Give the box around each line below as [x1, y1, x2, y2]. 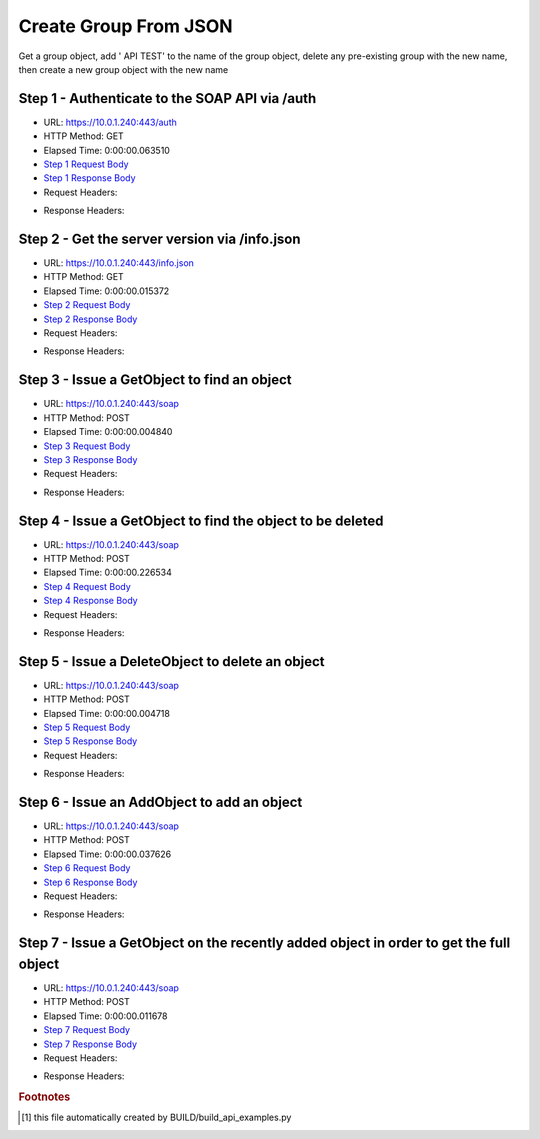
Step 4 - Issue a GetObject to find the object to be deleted [18, 512, 384, 529]
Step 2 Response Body [43, 313, 138, 325]
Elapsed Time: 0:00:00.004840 [43, 426, 173, 438]
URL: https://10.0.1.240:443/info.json [43, 257, 195, 269]
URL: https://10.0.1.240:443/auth [43, 116, 177, 128]
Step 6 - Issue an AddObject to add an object [18, 794, 303, 810]
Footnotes [18, 1090, 71, 1104]
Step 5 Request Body [43, 721, 131, 734]
